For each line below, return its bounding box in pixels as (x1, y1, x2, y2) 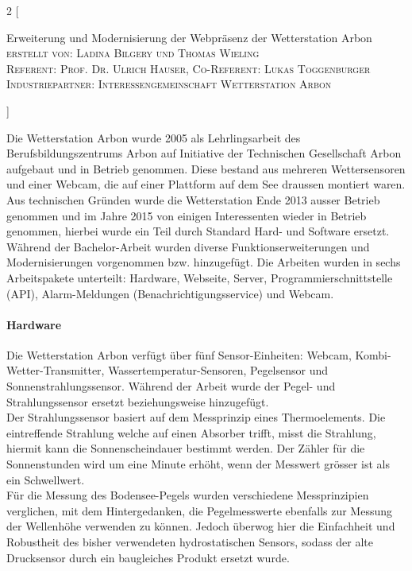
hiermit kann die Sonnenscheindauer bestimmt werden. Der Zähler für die (6, 440, 365, 456)
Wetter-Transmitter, (6, 362, 105, 379)
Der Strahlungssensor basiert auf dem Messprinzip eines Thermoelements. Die (6, 409, 386, 425)
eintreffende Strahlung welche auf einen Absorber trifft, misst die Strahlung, (6, 424, 376, 441)
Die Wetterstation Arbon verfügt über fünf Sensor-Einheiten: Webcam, (6, 346, 352, 363)
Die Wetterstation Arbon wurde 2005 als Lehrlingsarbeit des (6, 129, 301, 146)
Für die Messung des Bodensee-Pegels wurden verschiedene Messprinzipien (6, 487, 369, 503)
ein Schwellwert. (6, 471, 85, 487)
